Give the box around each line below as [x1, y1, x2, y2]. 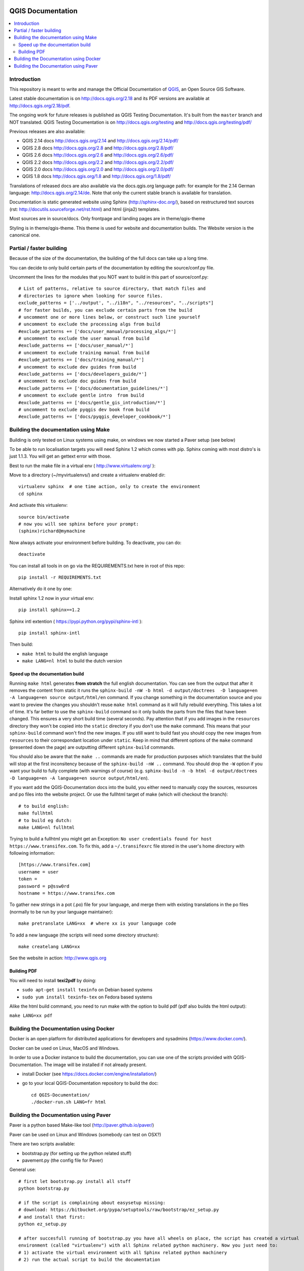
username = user [18, 869, 59, 874]
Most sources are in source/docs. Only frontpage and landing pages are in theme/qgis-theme [9, 216, 206, 222]
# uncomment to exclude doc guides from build [18, 378, 137, 384]
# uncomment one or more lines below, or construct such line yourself [18, 314, 200, 320]
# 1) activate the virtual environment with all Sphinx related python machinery [18, 1250, 227, 1255]
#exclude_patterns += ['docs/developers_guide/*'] [18, 371, 147, 377]
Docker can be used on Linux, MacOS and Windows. [9, 1045, 120, 1051]
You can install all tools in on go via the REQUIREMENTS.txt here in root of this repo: [9, 562, 185, 569]
